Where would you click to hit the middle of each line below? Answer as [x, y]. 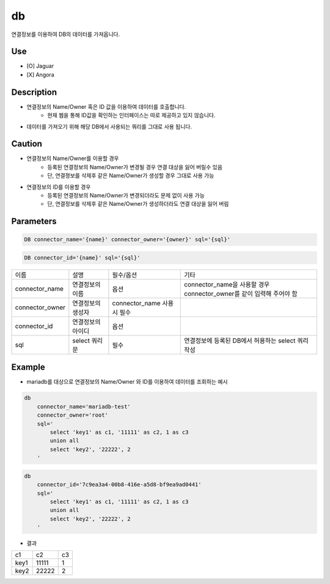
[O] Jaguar [40, 66]
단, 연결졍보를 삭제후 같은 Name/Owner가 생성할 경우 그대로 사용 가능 [131, 176]
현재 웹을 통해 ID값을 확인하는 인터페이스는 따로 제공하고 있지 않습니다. [131, 115]
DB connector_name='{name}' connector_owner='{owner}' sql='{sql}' [127, 239]
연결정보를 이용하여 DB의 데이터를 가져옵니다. [66, 34]
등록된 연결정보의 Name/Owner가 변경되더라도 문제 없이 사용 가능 [126, 195]
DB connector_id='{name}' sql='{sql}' [82, 257]
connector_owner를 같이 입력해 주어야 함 [241, 293]
